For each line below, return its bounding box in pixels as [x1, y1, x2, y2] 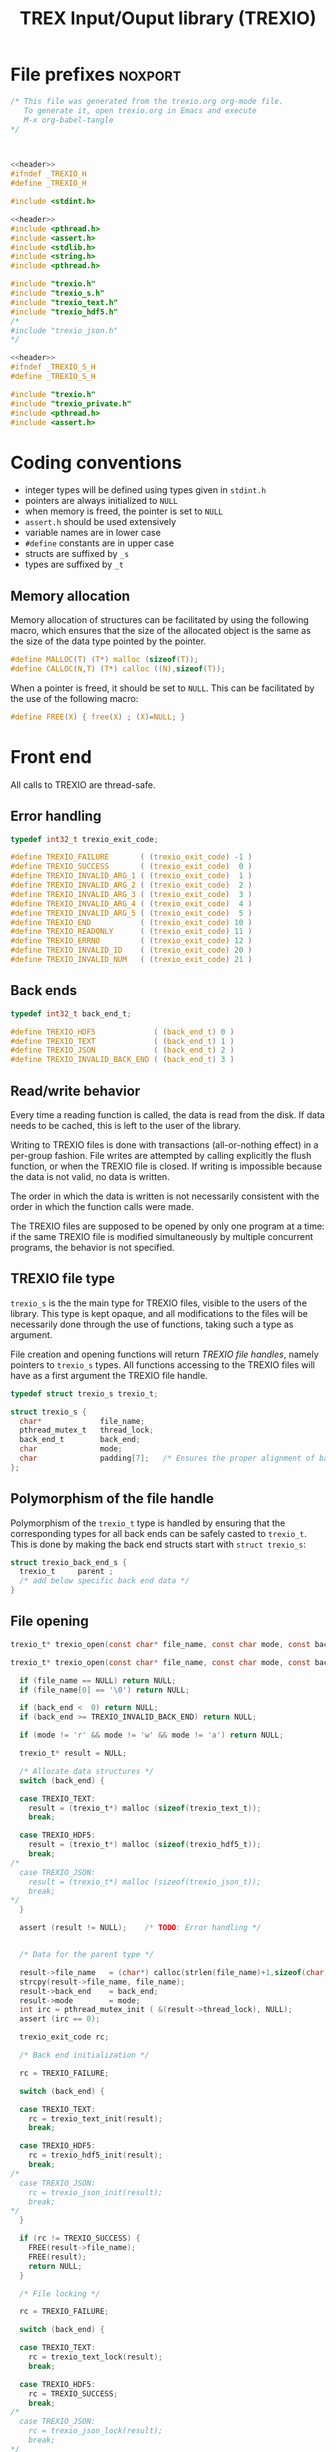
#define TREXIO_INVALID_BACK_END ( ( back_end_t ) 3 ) [10, 1055, 235, 1065]
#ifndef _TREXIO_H [10, 169, 87, 179]
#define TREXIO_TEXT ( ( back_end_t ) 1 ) [10, 1036, 235, 1046]
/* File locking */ [19, 2288, 101, 2299]
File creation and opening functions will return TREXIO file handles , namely [10, 1348, 320, 1360]
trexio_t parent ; [19, 1567, 114, 1577]
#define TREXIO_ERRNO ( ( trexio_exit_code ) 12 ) [10, 936, 253, 946]
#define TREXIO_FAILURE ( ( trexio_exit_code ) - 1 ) [10, 852, 253, 862]
